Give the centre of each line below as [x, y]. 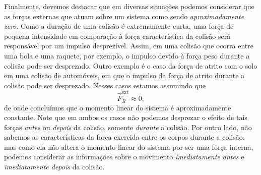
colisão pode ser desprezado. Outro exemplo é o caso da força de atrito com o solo [131, 65]
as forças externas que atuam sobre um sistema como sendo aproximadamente [124, 16]
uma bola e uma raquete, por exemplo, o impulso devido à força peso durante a [127, 55]
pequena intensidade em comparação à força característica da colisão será [117, 36]
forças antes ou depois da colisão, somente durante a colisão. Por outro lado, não [128, 127]
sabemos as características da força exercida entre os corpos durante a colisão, [124, 137]
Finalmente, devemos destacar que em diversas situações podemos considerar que [129, 6]
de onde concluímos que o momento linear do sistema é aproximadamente [118, 107]
